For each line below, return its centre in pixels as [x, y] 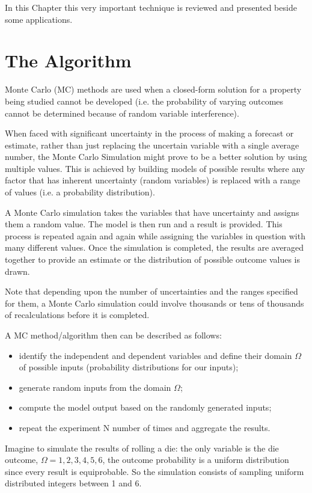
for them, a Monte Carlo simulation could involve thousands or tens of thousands [154, 303]
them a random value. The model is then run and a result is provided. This [144, 224]
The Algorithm [68, 60]
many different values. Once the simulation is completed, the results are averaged [154, 247]
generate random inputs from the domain [95, 387]
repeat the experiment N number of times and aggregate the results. [145, 427]
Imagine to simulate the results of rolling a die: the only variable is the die [142, 448]
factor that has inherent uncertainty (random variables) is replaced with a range [153, 180]
